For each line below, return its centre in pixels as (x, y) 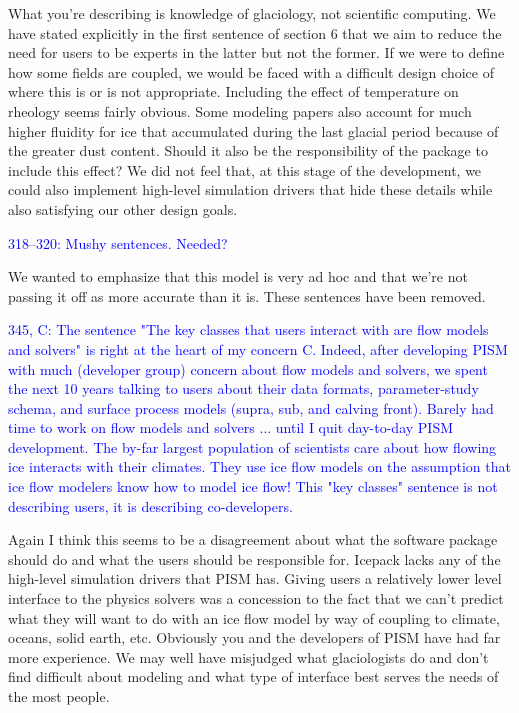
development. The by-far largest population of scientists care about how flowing (252, 446)
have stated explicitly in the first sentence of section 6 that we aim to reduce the (255, 32)
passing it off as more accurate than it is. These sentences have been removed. (247, 295)
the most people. (59, 696)
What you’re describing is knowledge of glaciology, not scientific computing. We (252, 13)
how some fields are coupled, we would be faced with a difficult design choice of (251, 71)
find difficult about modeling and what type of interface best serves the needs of (253, 676)
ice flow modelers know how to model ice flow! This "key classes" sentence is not (253, 486)
